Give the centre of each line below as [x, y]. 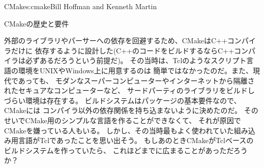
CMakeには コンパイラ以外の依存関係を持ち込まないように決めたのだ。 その [131, 110]
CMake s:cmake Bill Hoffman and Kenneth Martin [81, 6]
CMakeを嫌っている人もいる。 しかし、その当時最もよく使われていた [119, 130]
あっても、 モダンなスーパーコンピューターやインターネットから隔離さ [136, 80]
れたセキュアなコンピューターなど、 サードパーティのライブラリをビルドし [129, 90]
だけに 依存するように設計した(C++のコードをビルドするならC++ [122, 50]
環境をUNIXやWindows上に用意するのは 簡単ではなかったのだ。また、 [135, 70]
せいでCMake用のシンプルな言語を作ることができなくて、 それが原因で [123, 120]
